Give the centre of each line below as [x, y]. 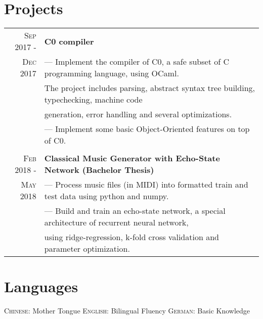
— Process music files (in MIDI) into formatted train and [146, 185]
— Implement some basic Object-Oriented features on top [147, 129]
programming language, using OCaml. [112, 73]
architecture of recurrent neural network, [116, 222]
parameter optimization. [87, 249]
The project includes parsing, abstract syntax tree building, [149, 88]
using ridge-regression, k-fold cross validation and [131, 237]
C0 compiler [69, 41]
